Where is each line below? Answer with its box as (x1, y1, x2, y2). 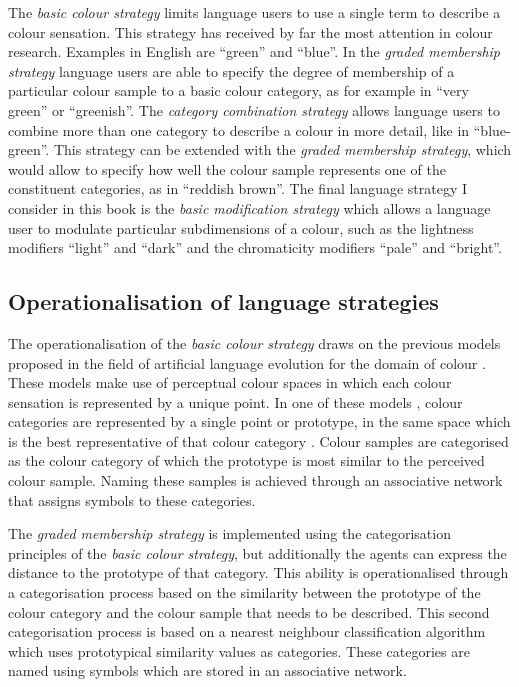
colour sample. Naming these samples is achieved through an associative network (8, 470, 503, 491)
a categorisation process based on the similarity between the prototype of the (8, 582, 481, 603)
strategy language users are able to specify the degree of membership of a (8, 60, 455, 81)
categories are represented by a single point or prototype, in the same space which (8, 411, 511, 432)
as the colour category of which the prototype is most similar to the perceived (8, 450, 485, 471)
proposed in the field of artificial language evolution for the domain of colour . (8, 352, 486, 373)
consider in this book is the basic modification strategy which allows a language (8, 197, 491, 218)
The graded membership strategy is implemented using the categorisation (8, 523, 451, 544)
